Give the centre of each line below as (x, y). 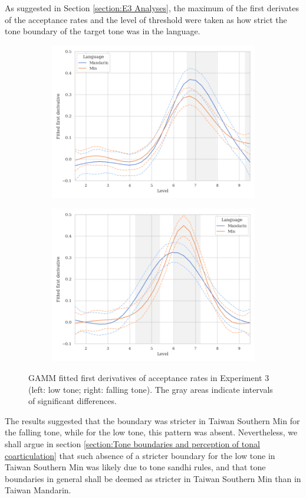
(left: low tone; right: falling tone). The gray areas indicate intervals (151, 389)
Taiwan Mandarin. (38, 490)
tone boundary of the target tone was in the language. (103, 31)
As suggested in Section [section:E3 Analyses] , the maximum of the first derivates (152, 8)
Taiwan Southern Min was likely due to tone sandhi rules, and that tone (135, 467)
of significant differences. (73, 401)
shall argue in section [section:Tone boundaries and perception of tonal (132, 443)
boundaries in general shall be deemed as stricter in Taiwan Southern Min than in (153, 478)
